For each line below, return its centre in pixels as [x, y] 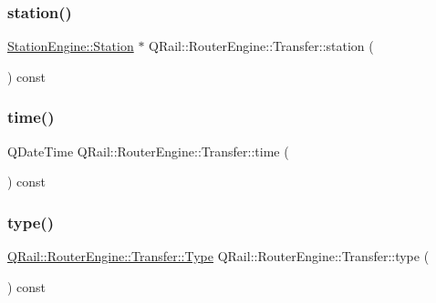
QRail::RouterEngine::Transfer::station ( [261, 46]
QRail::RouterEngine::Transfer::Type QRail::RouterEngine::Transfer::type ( [218, 256]
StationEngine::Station [71, 46]
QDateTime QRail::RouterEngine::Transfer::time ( [148, 151]
